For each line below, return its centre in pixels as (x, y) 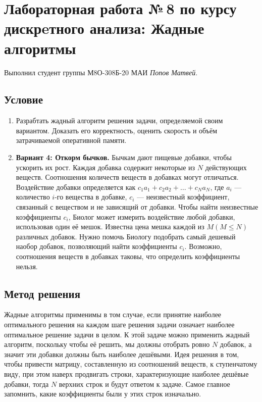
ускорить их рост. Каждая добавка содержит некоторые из (106, 167)
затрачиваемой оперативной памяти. (71, 140)
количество (33, 197)
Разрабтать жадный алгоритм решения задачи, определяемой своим (119, 120)
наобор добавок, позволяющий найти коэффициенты (96, 246)
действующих (226, 167)
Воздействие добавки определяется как (76, 187)
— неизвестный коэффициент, (183, 197)
